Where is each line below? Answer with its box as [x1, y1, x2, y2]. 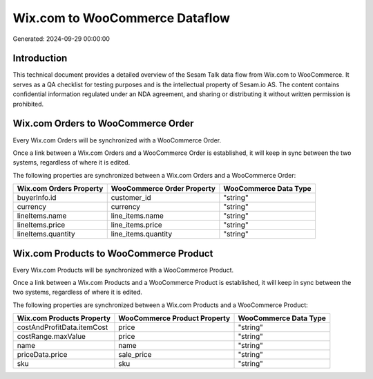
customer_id [111, 193, 151, 203]
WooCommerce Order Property [111, 184, 216, 194]
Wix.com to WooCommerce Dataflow [12, 10, 231, 26]
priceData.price [17, 350, 68, 360]
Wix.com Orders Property [17, 184, 104, 194]
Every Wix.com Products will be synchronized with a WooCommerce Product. [12, 266, 234, 274]
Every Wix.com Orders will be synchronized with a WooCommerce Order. [12, 136, 222, 145]
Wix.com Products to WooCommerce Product [12, 248, 213, 259]
